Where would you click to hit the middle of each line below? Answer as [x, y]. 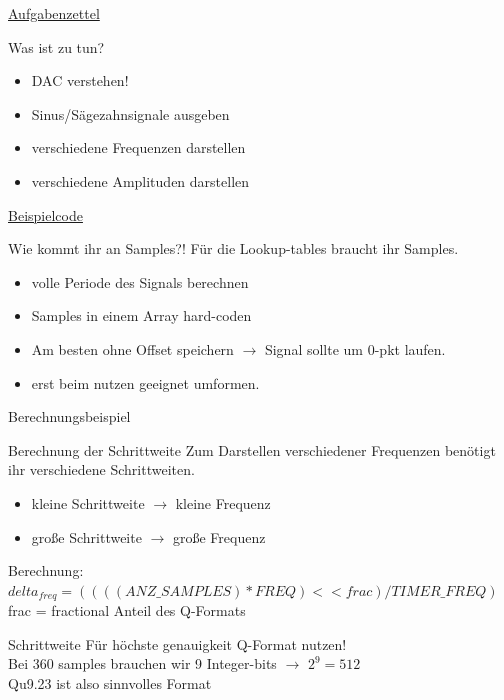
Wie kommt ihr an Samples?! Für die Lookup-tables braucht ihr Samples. [233, 248]
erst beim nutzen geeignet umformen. [145, 382]
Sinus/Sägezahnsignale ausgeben [130, 113]
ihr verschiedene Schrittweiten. [101, 469]
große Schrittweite [86, 536]
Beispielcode [45, 214]
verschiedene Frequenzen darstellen [138, 147]
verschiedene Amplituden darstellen [140, 180]
